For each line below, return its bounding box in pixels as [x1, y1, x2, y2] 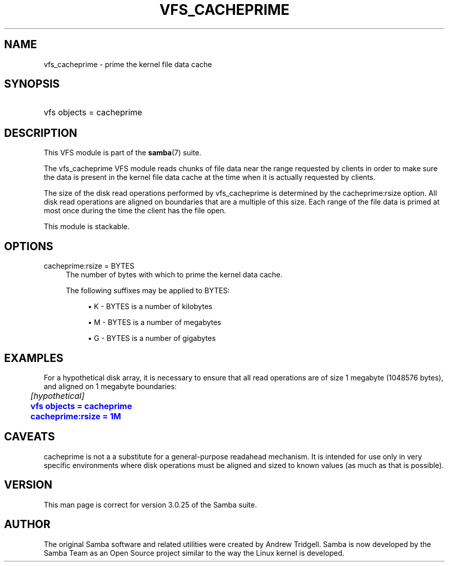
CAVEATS [4, 430, 55, 443]
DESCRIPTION [4, 126, 77, 139]
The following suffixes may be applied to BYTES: [66, 286, 230, 295]
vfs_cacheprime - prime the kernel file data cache [44, 59, 212, 69]
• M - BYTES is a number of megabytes [88, 318, 221, 327]
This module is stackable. [44, 222, 130, 231]
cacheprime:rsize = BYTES [44, 261, 134, 271]
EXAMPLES [4, 351, 64, 365]
